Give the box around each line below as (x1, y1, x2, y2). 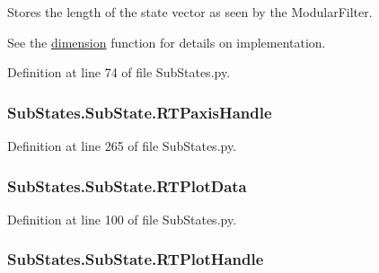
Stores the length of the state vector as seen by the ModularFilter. (7, 3, 373, 21)
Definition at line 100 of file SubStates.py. (7, 209, 237, 228)
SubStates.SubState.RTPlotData (7, 174, 247, 197)
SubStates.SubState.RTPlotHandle (7, 248, 264, 270)
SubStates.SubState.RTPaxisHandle (7, 101, 272, 123)
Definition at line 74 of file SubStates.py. (7, 63, 231, 82)
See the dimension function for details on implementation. (7, 32, 326, 51)
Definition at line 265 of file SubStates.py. (7, 136, 237, 154)
